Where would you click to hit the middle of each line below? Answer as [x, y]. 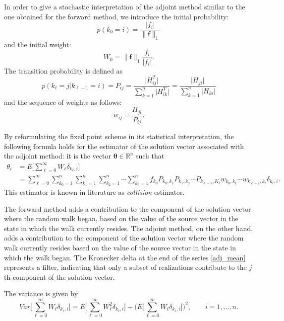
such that [150, 156]
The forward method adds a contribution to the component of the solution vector [128, 208]
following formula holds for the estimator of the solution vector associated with [124, 146]
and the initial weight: [38, 44]
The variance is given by [41, 293]
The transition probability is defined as [63, 70]
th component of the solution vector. [59, 277]
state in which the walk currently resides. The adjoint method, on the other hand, [129, 228]
